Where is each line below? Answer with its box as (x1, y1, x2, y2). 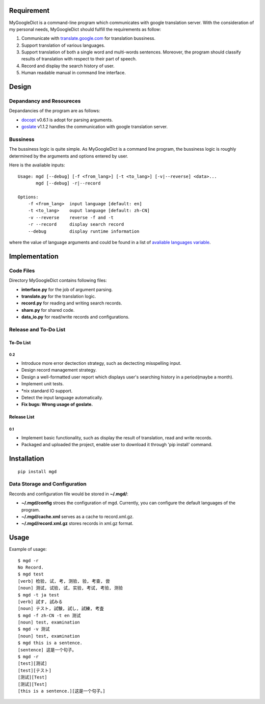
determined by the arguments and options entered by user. (9, 153, 129, 159)
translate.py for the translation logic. (21, 293, 96, 299)
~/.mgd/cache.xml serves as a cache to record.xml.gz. (21, 514, 134, 519)
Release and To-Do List (9, 326, 66, 333)
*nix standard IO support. (21, 388, 73, 394)
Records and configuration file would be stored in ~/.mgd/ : (9, 491, 129, 497)
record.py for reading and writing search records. (21, 300, 122, 306)
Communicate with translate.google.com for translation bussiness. (21, 35, 156, 41)
